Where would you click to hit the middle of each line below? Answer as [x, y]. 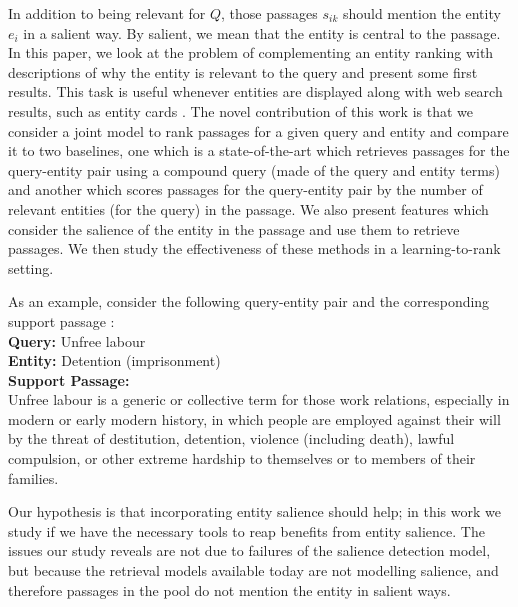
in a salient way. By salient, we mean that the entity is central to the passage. [262, 32]
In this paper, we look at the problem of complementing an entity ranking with [251, 52]
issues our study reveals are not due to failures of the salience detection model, [249, 550]
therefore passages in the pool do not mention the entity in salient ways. [229, 589]
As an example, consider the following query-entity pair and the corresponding [249, 301]
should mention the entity [421, 13]
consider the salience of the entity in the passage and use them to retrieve [234, 228]
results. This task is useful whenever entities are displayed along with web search [255, 91]
